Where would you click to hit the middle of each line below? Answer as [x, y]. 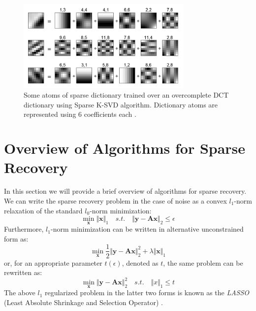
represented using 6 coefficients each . [80, 114]
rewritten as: [23, 272]
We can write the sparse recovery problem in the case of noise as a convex [115, 200]
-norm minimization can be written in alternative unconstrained [147, 229]
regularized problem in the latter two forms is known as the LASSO [147, 293]
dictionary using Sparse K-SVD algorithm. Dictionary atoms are [121, 104]
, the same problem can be [203, 262]
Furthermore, [24, 229]
